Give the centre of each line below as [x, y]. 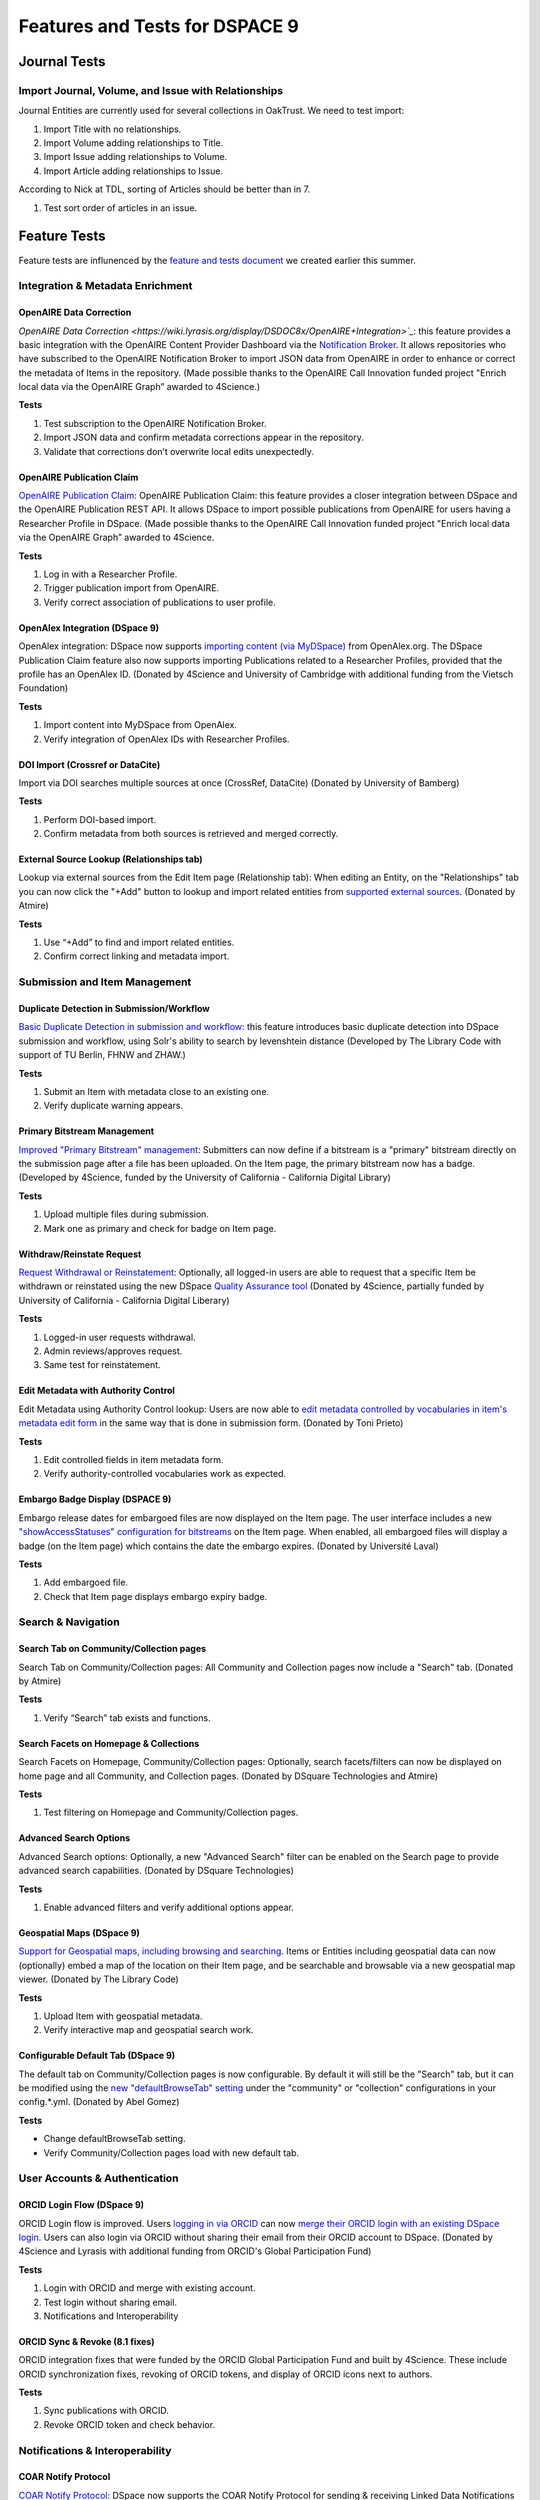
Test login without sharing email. [110, 2302]
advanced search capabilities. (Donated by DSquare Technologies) [156, 1871]
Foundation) [43, 688]
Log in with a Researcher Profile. [110, 574]
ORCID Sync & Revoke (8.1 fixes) [86, 2341]
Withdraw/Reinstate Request [80, 1254]
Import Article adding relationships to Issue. [133, 171]
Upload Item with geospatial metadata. [123, 2016]
